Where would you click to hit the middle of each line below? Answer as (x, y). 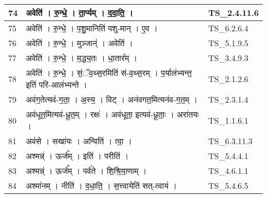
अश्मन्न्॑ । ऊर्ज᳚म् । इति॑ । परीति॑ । (77, 156)
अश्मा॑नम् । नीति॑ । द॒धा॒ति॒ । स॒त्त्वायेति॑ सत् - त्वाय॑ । (101, 185)
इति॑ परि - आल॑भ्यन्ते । (56, 84)
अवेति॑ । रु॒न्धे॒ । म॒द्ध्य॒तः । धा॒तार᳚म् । (82, 58)
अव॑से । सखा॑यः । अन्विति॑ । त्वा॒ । (79, 141)
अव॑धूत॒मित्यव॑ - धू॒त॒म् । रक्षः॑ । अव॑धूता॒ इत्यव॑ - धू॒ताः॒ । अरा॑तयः (112, 114)
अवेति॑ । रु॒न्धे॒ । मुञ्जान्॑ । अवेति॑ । (79, 43)
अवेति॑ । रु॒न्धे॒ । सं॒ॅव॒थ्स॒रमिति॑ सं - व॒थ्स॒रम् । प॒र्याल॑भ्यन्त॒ (109, 73)
